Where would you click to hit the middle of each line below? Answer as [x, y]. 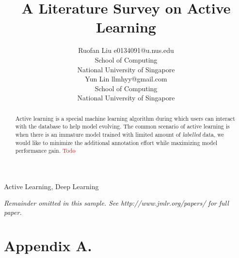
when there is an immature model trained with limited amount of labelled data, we [119, 134]
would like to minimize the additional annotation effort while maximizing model [116, 142]
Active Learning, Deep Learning [51, 186]
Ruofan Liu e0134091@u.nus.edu [126, 50]
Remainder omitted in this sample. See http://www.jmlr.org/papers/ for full [116, 202]
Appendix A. [48, 245]
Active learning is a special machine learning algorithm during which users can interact [125, 118]
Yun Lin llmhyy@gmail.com [126, 79]
